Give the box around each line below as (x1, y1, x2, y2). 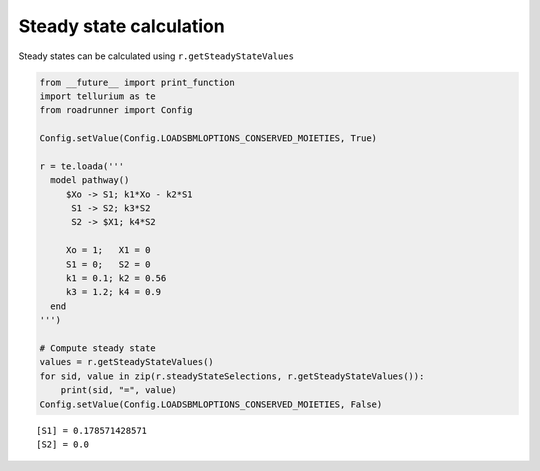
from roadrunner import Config (39, 105, 194, 116)
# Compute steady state (39, 342, 157, 354)
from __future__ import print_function (39, 76, 235, 88)
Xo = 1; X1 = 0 (65, 245, 151, 256)
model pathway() (50, 175, 130, 186)
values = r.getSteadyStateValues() (39, 356, 214, 368)
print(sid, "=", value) (60, 385, 177, 396)
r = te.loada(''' (39, 160, 125, 172)
